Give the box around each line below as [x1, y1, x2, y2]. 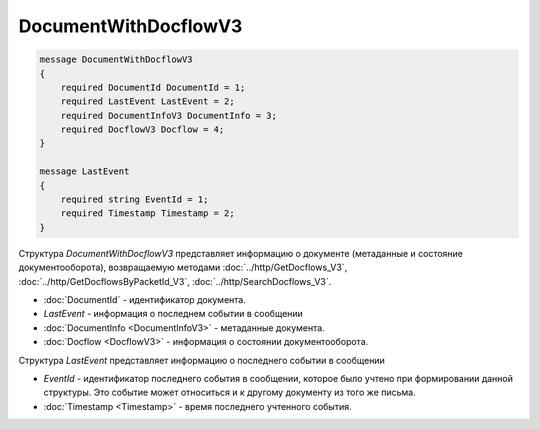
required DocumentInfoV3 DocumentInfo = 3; [60, 110, 277, 121]
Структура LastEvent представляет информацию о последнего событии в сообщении [18, 354, 385, 366]
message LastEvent [39, 166, 130, 177]
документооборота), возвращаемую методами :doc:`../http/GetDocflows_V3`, [18, 261, 348, 274]
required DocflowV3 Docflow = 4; [60, 124, 225, 135]
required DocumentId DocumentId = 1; [60, 81, 246, 93]
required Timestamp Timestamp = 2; [60, 208, 235, 219]
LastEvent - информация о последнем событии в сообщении [43, 308, 304, 320]
